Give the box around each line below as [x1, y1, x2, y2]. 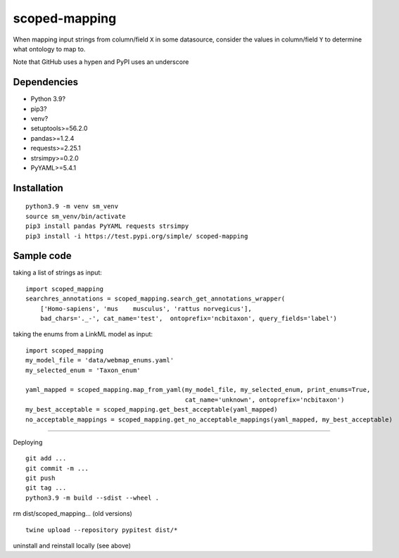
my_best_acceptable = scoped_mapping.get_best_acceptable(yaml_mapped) [25, 405, 278, 414]
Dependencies [13, 76, 79, 88]
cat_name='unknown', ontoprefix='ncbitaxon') [184, 395, 345, 404]
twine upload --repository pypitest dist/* [25, 526, 178, 534]
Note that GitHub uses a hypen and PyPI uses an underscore [13, 58, 189, 66]
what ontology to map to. [13, 44, 86, 53]
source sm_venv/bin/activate [25, 212, 126, 220]
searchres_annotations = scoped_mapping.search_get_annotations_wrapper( [25, 295, 286, 303]
